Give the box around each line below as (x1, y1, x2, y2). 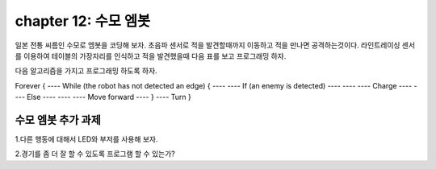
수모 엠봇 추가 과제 (15, 113, 101, 126)
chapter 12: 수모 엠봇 (15, 12, 151, 30)
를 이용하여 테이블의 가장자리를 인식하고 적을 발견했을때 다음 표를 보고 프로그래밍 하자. (15, 51, 287, 60)
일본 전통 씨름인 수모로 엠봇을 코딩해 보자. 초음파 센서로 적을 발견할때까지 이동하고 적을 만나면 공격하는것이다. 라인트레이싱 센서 (15, 40, 416, 50)
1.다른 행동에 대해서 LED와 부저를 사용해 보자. (15, 134, 158, 144)
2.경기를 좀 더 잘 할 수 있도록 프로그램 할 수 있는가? (15, 149, 175, 159)
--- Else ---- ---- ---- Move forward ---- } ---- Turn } (15, 93, 191, 102)
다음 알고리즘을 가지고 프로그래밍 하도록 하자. (15, 66, 157, 76)
